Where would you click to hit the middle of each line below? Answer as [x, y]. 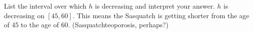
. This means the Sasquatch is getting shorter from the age [161, 15]
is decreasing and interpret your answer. [155, 6]
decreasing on [24, 15]
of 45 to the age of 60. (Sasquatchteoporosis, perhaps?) [86, 25]
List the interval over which [45, 6]
